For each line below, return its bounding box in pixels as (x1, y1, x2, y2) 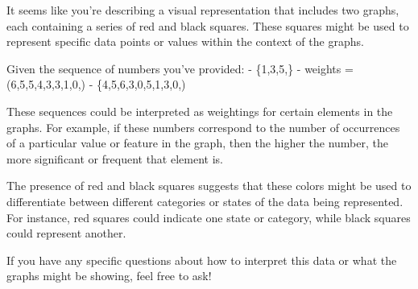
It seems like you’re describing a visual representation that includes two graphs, (6, 2, 399, 18)
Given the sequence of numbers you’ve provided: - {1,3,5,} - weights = (6, 60, 354, 76)
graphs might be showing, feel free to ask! (6, 267, 212, 284)
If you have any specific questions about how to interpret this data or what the (6, 251, 397, 268)
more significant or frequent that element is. (6, 150, 223, 167)
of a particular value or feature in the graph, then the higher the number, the (6, 134, 388, 151)
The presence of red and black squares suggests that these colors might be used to (6, 177, 412, 194)
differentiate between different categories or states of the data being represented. (6, 192, 404, 209)
